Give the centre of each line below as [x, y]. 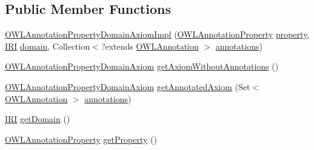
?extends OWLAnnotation [150, 46]
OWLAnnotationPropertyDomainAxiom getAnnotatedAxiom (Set [128, 86]
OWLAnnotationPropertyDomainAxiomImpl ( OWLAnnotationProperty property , [157, 34]
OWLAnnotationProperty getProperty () [81, 139]
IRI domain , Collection [48, 46]
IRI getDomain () [38, 119]
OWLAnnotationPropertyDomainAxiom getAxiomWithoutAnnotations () [142, 66]
